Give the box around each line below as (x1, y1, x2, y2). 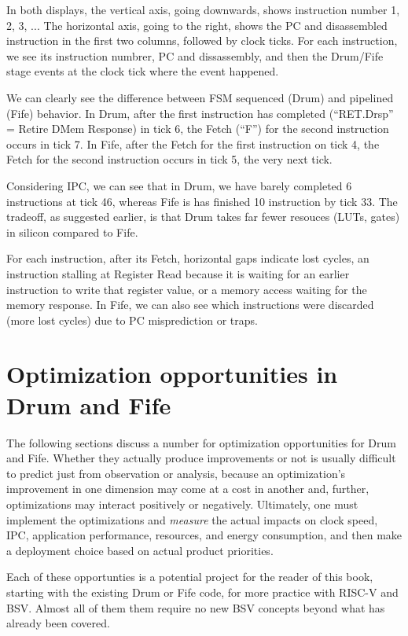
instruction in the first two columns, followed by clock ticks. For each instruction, (6, 32, 398, 49)
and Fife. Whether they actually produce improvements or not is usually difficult (6, 450, 396, 466)
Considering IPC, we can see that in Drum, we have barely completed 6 (6, 177, 352, 193)
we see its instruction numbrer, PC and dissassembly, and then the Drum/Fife (6, 47, 384, 64)
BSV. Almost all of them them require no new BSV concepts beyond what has (6, 599, 385, 616)
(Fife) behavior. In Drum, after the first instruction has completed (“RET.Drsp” (6, 105, 394, 121)
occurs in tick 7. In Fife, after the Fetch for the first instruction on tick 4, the (6, 135, 380, 152)
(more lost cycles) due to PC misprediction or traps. (6, 311, 258, 328)
